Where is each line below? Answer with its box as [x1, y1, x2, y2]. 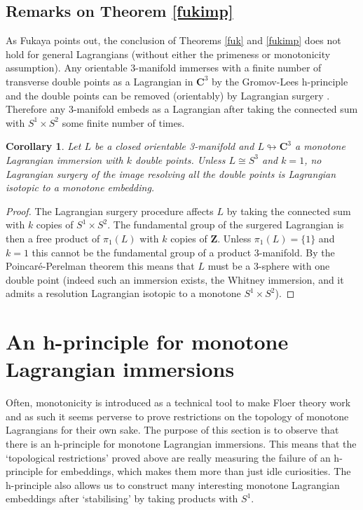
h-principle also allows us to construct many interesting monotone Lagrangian [6, 477, 340, 492]
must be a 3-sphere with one [207, 259, 330, 273]
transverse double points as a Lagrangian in [6, 74, 193, 88]
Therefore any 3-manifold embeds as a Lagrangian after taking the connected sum [6, 102, 358, 116]
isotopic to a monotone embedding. [6, 180, 155, 195]
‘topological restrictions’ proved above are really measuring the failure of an [6, 450, 331, 464]
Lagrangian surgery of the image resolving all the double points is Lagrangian [6, 166, 336, 181]
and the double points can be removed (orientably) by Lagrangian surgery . [6, 88, 330, 102]
